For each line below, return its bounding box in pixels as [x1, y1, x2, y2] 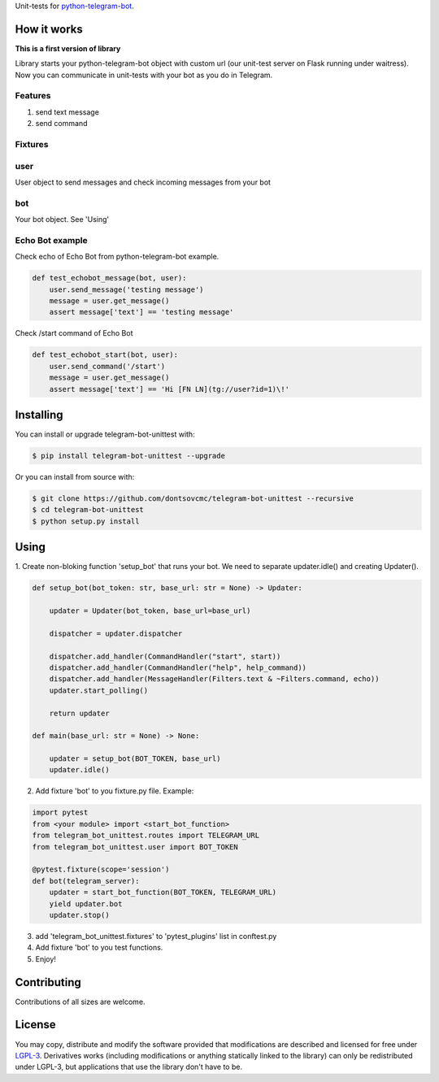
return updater [49, 708, 110, 718]
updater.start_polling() [49, 685, 149, 695]
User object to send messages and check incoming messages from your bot [15, 177, 272, 187]
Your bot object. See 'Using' [15, 215, 110, 224]
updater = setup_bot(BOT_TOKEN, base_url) [49, 754, 221, 763]
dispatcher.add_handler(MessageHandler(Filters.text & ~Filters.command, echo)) [49, 675, 380, 684]
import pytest [32, 808, 89, 817]
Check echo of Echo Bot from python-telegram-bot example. [15, 252, 219, 262]
